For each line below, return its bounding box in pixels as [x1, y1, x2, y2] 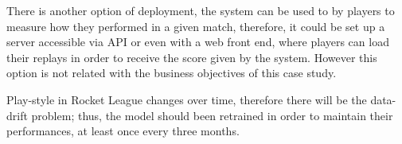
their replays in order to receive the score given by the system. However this [6, 49, 377, 65]
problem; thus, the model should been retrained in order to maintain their [31, 107, 393, 123]
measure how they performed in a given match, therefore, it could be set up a [6, 18, 385, 34]
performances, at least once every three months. [6, 123, 240, 139]
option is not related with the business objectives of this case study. [6, 64, 337, 81]
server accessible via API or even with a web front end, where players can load [6, 33, 389, 50]
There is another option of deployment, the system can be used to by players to [6, 2, 395, 18]
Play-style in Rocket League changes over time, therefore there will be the [6, 91, 367, 107]
